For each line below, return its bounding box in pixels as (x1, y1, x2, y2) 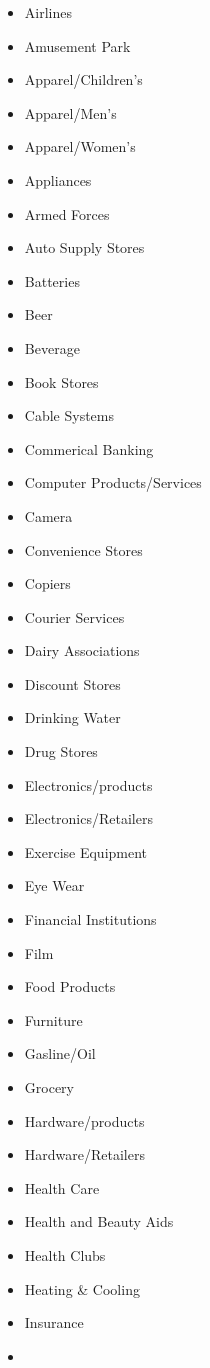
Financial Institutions (24, 909, 157, 930)
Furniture (24, 1009, 83, 1030)
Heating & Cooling (24, 1278, 140, 1299)
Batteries (24, 270, 80, 291)
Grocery (24, 1077, 74, 1097)
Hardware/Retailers (24, 1144, 145, 1165)
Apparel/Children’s (24, 69, 143, 90)
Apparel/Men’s (24, 102, 117, 123)
